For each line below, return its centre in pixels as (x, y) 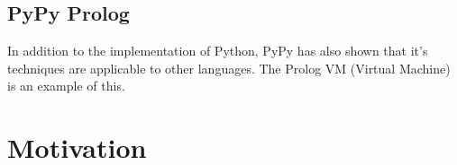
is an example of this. (66, 86)
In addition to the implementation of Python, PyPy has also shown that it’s (218, 51)
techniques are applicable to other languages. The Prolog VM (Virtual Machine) (229, 68)
